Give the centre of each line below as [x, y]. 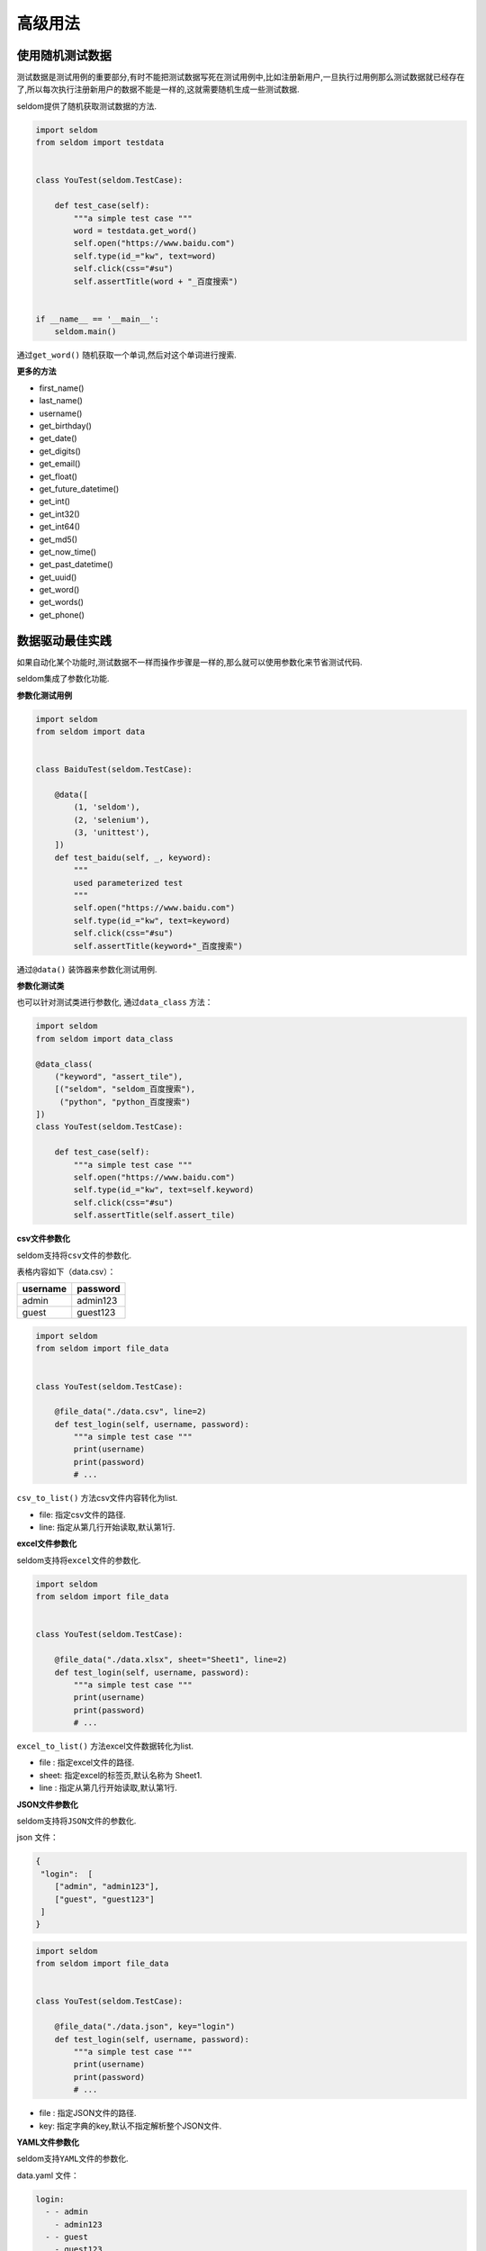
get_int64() [60, 527]
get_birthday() [65, 426]
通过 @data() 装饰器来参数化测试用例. [87, 969]
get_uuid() [58, 577]
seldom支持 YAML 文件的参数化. [72, 2159]
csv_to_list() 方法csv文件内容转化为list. [97, 1498]
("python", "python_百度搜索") [125, 1102]
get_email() [60, 464]
